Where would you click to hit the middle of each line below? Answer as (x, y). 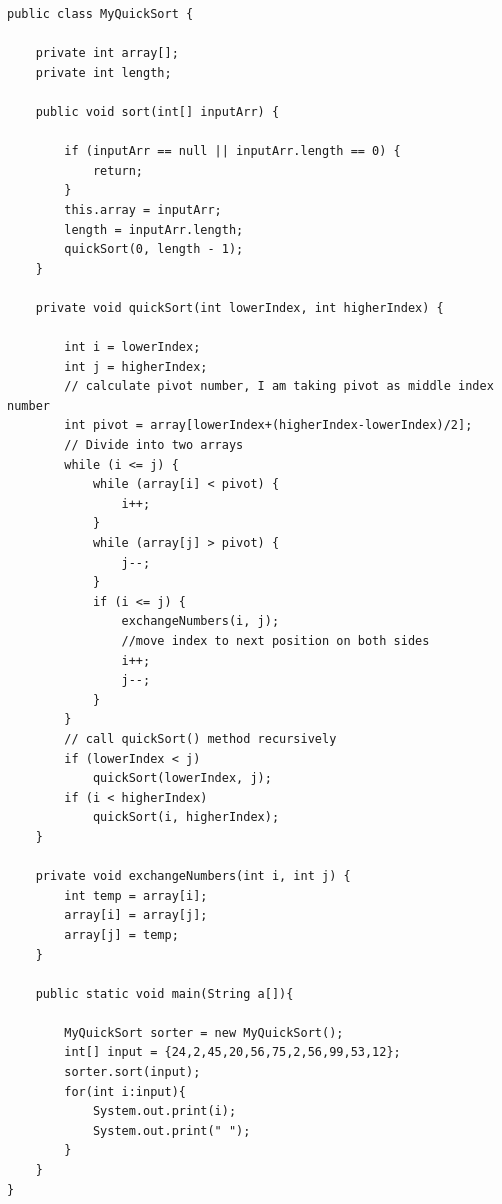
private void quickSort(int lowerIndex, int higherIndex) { (239, 307)
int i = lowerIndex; (132, 347)
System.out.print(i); (164, 1111)
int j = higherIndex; (136, 366)
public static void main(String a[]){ (164, 993)
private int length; (103, 72)
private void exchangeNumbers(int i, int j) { (193, 876)
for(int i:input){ (125, 1091)
